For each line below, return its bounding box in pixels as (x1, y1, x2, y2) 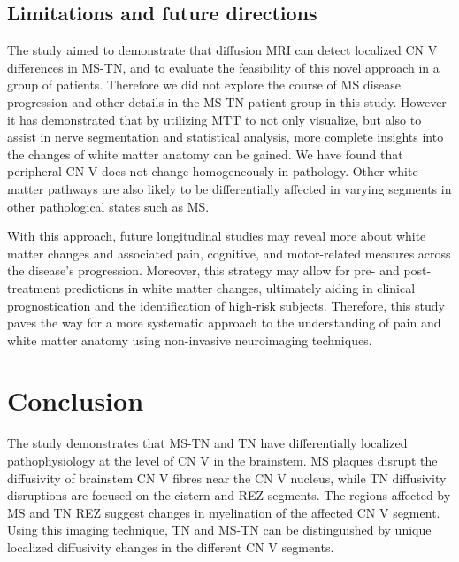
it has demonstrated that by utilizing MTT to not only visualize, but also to (7, 110, 422, 128)
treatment (7, 278, 61, 296)
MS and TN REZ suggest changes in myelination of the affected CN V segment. (7, 503, 440, 521)
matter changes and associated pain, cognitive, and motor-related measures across (7, 243, 451, 262)
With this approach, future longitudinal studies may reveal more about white (7, 227, 426, 245)
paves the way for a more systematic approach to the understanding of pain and (7, 313, 441, 332)
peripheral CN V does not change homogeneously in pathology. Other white (7, 162, 418, 181)
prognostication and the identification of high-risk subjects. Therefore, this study (7, 296, 445, 314)
